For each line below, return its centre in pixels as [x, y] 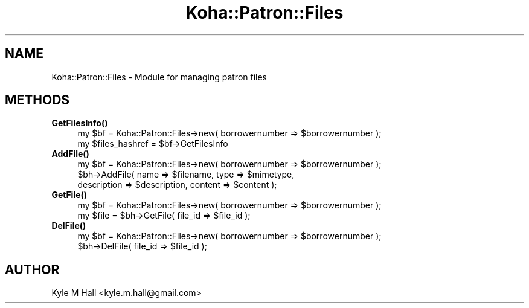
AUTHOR [32, 269]
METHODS [37, 100]
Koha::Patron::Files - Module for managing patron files [159, 77]
